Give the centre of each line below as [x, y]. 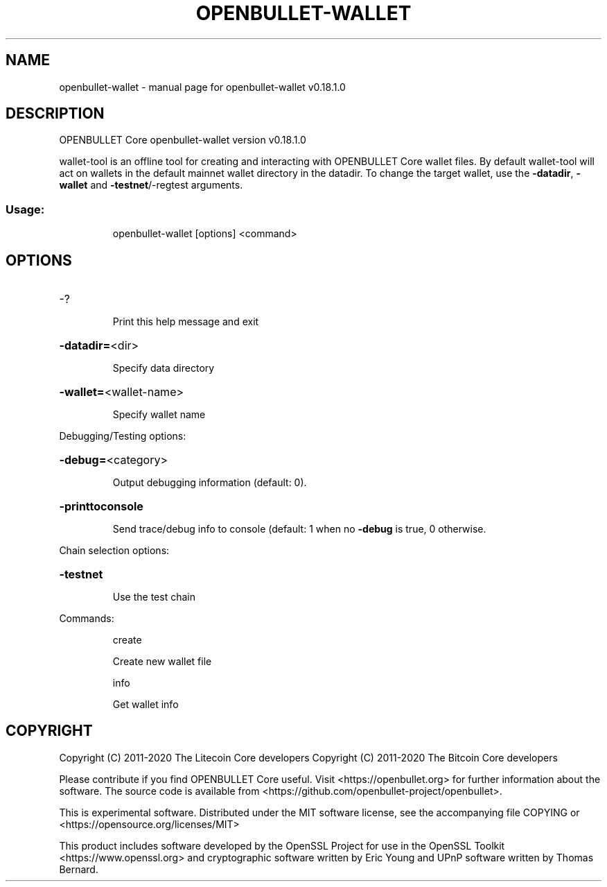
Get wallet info [146, 705]
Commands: [87, 619]
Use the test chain [154, 597]
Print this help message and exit [186, 322]
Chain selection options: [114, 551]
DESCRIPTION [55, 114]
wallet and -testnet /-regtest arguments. [151, 185]
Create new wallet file [162, 662]
